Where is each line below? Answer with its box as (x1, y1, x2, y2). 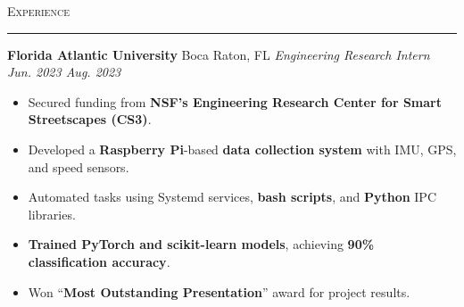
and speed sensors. (28, 157, 129, 176)
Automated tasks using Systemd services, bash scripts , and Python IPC (28, 187, 437, 206)
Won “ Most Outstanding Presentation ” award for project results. (28, 282, 410, 301)
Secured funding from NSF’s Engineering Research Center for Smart (28, 92, 442, 111)
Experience (7, 2, 70, 20)
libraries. (28, 204, 76, 223)
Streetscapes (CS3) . (28, 110, 152, 129)
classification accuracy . (28, 252, 170, 270)
